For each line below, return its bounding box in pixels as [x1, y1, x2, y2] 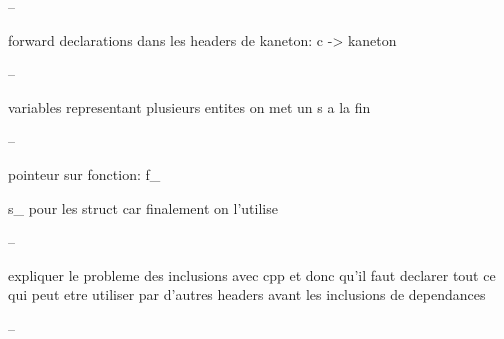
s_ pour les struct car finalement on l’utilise [8, 197, 278, 218]
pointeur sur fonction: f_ [8, 163, 161, 184]
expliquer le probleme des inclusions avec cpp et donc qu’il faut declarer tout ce [8, 264, 496, 285]
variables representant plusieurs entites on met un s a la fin [8, 96, 371, 117]
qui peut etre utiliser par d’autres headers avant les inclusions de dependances [8, 284, 486, 305]
